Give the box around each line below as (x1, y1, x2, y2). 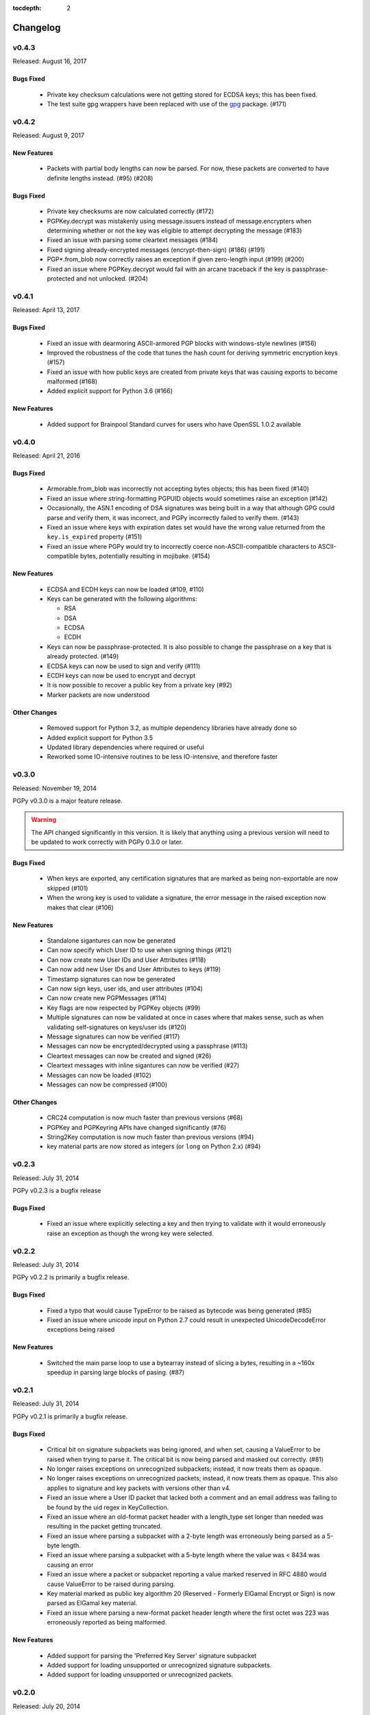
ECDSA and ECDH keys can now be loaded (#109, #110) (47, 585, 205, 593)
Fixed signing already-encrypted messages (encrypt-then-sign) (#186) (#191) (47, 246, 265, 254)
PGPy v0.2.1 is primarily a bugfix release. (12, 1412, 128, 1420)
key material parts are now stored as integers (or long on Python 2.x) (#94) (47, 1142, 261, 1150)
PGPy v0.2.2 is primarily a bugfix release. (12, 1273, 129, 1281)
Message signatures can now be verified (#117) (47, 1032, 180, 1041)
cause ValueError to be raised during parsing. (47, 1580, 175, 1588)
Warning (31, 816, 56, 824)
